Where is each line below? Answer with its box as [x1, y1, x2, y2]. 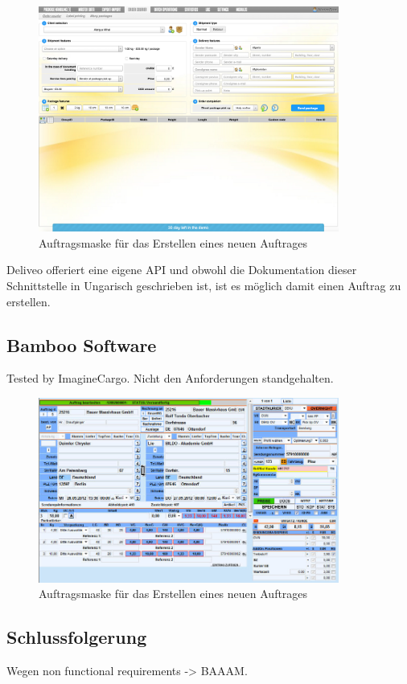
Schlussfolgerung [6, 625, 147, 649]
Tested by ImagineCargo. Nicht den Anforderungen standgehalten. [6, 370, 334, 387]
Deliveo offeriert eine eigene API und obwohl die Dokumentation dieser [6, 261, 357, 278]
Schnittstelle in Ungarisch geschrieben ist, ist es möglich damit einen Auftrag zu [6, 276, 401, 293]
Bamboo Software [6, 332, 157, 357]
